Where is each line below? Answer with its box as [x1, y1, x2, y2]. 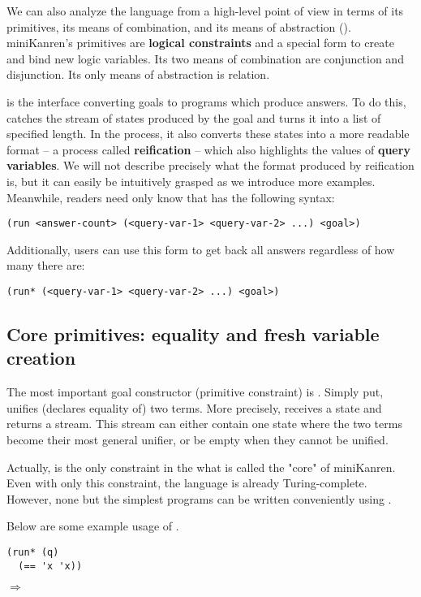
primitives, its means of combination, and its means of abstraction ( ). [6, 18, 351, 35]
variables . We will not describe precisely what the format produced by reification [6, 157, 415, 174]
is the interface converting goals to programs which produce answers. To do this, [6, 93, 406, 110]
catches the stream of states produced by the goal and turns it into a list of [6, 109, 381, 126]
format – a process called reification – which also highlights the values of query [6, 141, 410, 158]
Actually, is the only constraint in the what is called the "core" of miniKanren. [6, 458, 396, 475]
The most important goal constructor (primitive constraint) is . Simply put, [6, 383, 384, 400]
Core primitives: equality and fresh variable [6, 322, 380, 347]
